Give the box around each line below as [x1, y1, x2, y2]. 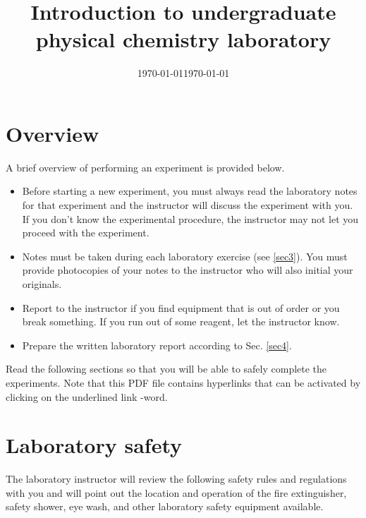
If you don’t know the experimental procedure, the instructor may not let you [22, 211, 359, 226]
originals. [22, 277, 62, 291]
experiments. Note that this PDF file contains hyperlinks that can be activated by [6, 375, 361, 390]
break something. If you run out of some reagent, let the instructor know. [22, 314, 340, 329]
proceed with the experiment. [22, 225, 150, 240]
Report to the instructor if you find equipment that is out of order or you [22, 300, 340, 315]
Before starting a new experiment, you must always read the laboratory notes [22, 183, 358, 198]
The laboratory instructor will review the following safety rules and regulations [6, 471, 347, 486]
